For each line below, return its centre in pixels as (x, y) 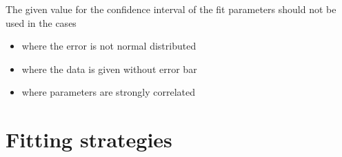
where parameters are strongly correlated (109, 92)
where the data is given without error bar (109, 69)
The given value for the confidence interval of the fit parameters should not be (171, 9)
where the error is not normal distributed (109, 46)
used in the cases (41, 22)
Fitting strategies (89, 139)
